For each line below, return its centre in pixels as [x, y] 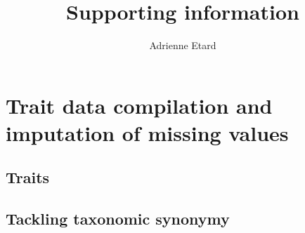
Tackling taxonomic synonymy [118, 219]
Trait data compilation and [139, 105]
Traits [28, 177]
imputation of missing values [147, 132]
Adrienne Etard [183, 45]
